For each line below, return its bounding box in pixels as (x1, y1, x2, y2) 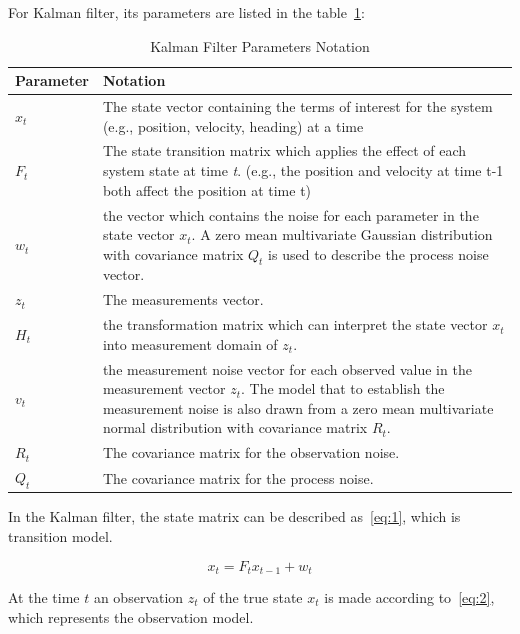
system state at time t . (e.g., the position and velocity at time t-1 (102, 160, 504, 181)
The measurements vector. (102, 289, 264, 310)
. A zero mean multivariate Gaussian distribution (191, 224, 493, 245)
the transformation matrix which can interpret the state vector (102, 314, 488, 335)
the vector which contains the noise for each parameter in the (102, 204, 479, 225)
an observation (93, 587, 184, 608)
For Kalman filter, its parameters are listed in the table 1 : (8, 2, 365, 22)
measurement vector (102, 378, 226, 399)
